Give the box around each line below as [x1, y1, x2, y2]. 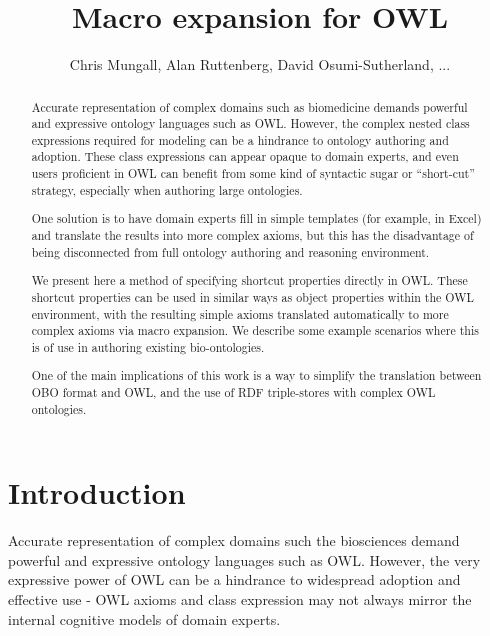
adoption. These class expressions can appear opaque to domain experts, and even [31, 148, 459, 165]
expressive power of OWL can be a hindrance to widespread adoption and [8, 569, 461, 590]
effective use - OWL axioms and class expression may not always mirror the [8, 589, 472, 610]
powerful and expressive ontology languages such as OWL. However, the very [8, 549, 481, 570]
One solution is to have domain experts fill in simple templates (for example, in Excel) [31, 210, 482, 227]
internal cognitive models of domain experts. [8, 608, 281, 629]
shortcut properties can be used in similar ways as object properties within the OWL [31, 288, 474, 305]
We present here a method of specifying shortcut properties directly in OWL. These [31, 272, 468, 289]
